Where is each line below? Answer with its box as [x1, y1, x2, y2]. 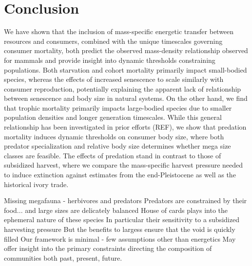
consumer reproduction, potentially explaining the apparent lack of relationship [4, 83, 241, 94]
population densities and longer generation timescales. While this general [4, 112, 222, 122]
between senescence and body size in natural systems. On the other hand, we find [4, 93, 248, 103]
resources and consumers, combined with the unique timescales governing [4, 36, 223, 46]
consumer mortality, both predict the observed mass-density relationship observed [4, 45, 248, 56]
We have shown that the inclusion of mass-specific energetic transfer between [4, 26, 234, 37]
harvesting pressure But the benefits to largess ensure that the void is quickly [4, 224, 235, 234]
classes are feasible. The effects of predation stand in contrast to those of [4, 150, 221, 160]
